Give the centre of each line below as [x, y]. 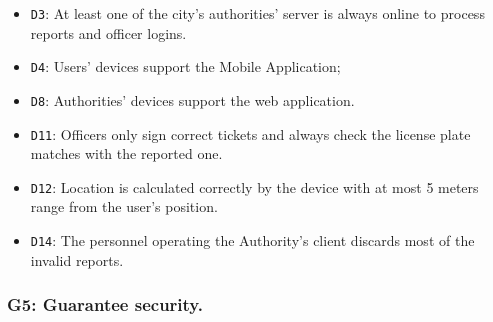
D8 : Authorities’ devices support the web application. [192, 99]
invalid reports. [77, 259]
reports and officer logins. [108, 32]
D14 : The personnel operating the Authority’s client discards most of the [252, 240]
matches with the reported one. [126, 153]
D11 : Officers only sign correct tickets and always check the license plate [250, 133]
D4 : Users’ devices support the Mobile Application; [185, 66]
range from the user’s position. [124, 206]
